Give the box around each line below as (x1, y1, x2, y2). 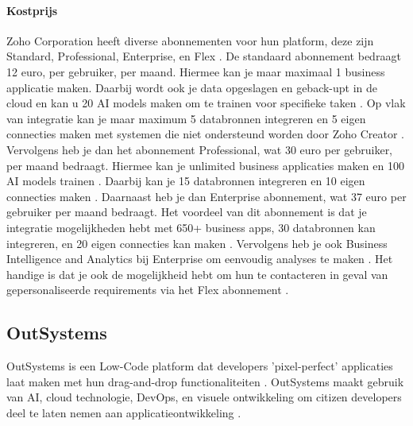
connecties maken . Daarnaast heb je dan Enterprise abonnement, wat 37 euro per (6, 188, 407, 204)
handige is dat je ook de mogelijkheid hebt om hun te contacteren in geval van (6, 265, 388, 282)
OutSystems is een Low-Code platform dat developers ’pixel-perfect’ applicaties (6, 358, 393, 374)
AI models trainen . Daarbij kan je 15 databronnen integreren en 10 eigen (6, 172, 365, 189)
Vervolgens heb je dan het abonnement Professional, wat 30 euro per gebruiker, (6, 141, 393, 157)
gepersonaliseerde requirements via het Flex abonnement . (6, 281, 289, 298)
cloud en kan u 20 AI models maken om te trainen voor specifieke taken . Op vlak (6, 95, 406, 111)
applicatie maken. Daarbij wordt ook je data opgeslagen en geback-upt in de (6, 79, 378, 95)
